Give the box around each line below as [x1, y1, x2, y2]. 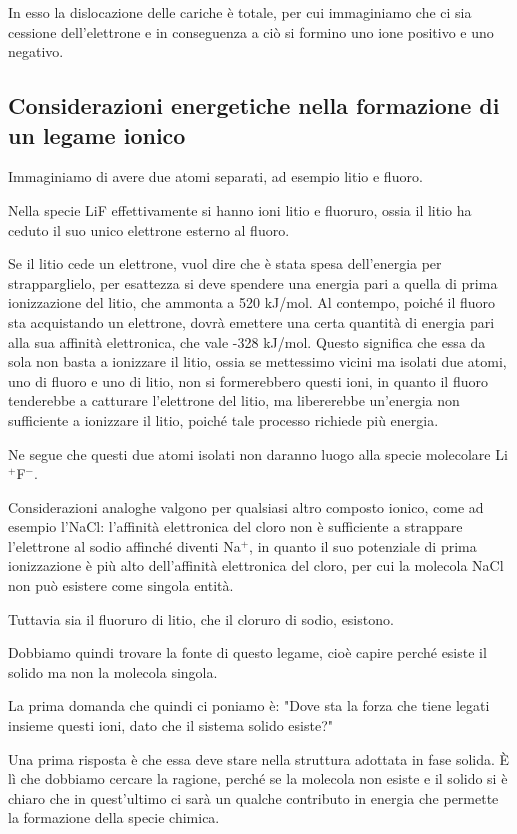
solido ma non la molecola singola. [8, 661, 218, 682]
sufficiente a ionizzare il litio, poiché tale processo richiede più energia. [8, 409, 439, 430]
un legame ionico [8, 119, 186, 150]
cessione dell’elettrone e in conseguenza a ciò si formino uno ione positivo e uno [8, 21, 494, 42]
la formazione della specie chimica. [8, 807, 220, 828]
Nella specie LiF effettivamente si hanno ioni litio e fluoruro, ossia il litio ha [8, 199, 472, 220]
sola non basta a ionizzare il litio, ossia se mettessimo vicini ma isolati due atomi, [8, 351, 507, 372]
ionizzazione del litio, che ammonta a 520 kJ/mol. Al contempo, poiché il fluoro [8, 292, 496, 313]
